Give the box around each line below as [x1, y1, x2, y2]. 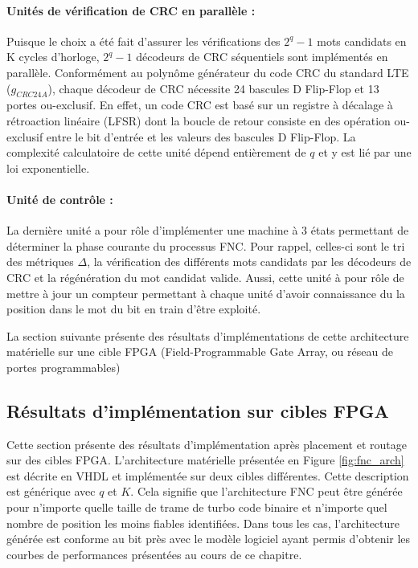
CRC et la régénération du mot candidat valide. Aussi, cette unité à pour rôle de [6, 268, 404, 285]
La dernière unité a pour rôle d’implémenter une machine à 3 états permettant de [6, 222, 409, 239]
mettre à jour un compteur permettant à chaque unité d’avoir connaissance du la [6, 284, 405, 301]
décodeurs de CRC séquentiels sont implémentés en [136, 48, 388, 65]
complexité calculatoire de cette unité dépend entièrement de [6, 144, 306, 161]
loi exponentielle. [6, 159, 90, 176]
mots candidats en [317, 32, 407, 49]
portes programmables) [6, 358, 121, 375]
